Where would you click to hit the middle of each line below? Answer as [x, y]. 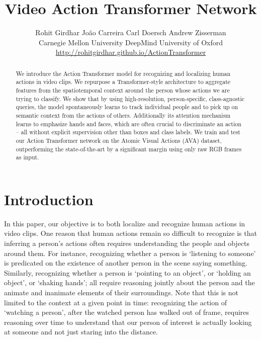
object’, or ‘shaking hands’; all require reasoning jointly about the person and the [129, 282]
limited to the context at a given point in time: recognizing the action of [115, 302]
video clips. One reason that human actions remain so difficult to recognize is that [130, 233]
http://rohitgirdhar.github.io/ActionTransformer [131, 52]
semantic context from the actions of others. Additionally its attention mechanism [123, 115]
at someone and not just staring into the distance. [81, 332]
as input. [27, 157]
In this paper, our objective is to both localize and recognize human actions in [125, 223]
